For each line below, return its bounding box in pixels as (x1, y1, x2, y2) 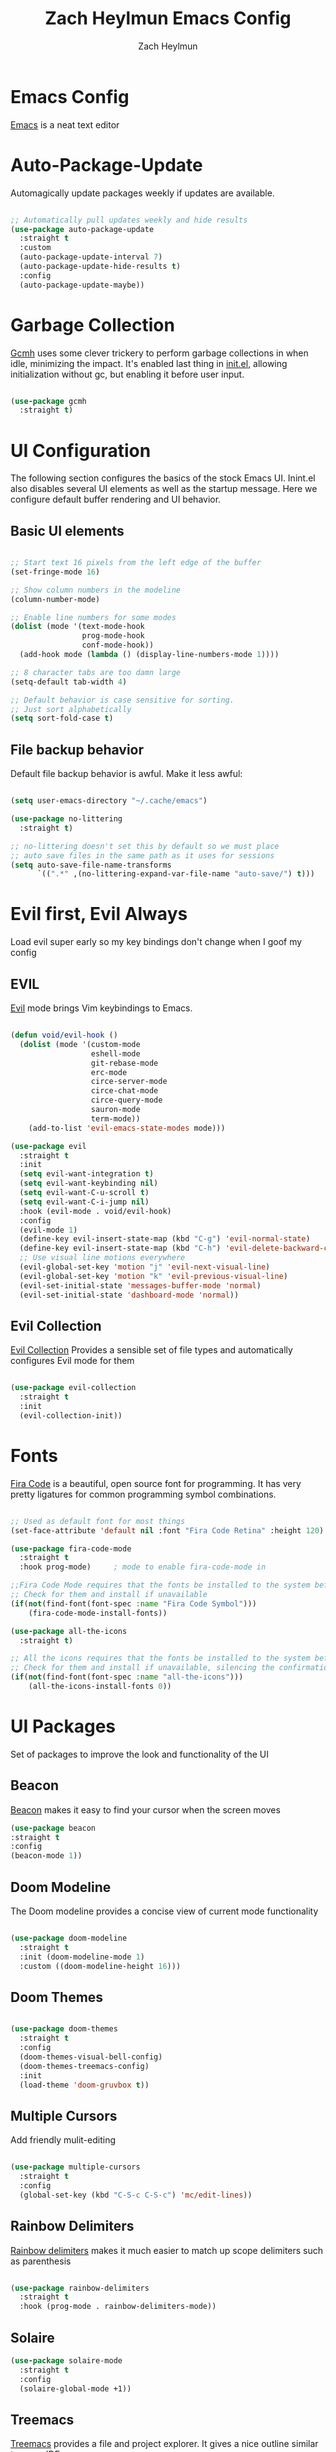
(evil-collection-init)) (19, 1410, 123, 1421)
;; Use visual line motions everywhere (19, 1253, 186, 1263)
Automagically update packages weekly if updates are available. (10, 187, 275, 199)
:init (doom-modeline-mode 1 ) (19, 1952, 145, 1962)
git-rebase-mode (90, 1058, 159, 1068)
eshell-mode (90, 1048, 141, 1059)
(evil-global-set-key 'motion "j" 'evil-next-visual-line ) (19, 1262, 271, 1272)
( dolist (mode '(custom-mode (19, 1039, 141, 1049)
